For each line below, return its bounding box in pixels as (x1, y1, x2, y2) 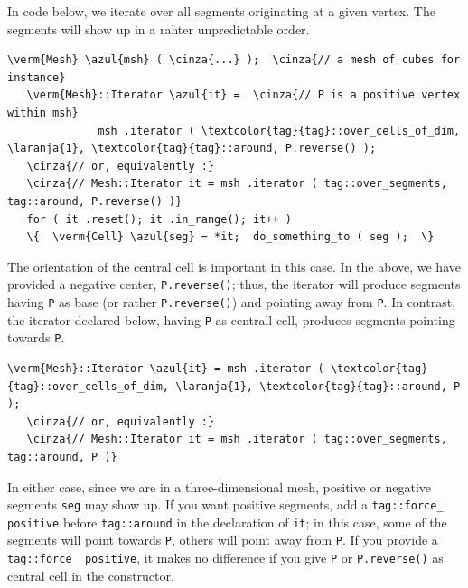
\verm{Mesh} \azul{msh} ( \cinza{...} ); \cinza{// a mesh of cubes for (7, 53, 461, 67)
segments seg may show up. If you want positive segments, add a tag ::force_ (7, 495, 444, 514)
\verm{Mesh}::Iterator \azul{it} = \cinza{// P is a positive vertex (26, 89, 461, 102)
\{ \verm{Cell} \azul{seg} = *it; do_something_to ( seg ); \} (26, 230, 435, 244)
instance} (7, 70, 66, 84)
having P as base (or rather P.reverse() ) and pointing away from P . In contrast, (7, 292, 456, 311)
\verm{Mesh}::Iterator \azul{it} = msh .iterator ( (7, 361, 324, 375)
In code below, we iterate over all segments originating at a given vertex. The (7, 2, 435, 20)
